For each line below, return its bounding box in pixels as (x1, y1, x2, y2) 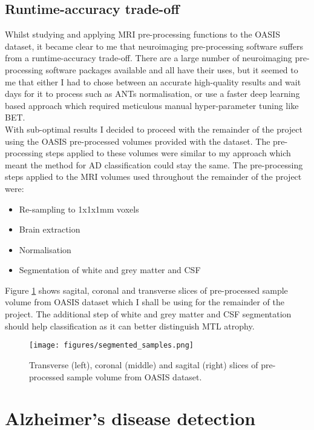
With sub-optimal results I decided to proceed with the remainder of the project (5, 122, 303, 135)
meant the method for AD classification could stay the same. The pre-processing (5, 158, 303, 171)
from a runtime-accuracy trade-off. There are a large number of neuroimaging (5, 51, 292, 64)
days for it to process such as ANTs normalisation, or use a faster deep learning (5, 87, 300, 100)
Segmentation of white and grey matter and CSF (19, 263, 201, 276)
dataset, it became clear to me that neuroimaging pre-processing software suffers (5, 39, 303, 52)
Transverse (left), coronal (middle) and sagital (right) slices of (29, 358, 258, 371)
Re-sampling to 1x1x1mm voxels (19, 202, 139, 215)
